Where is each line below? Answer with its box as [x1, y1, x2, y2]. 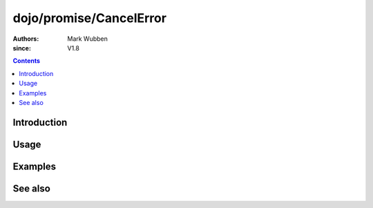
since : [12, 44, 31, 52]
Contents [12, 57, 41, 65]
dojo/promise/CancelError [12, 10, 167, 26]
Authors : [12, 35, 39, 43]
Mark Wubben [67, 35, 108, 43]
